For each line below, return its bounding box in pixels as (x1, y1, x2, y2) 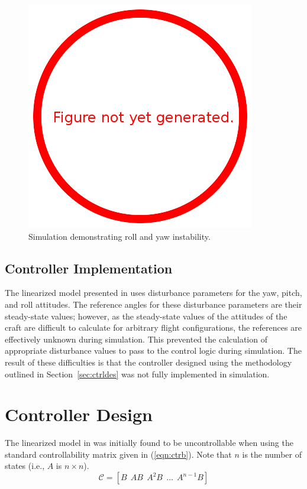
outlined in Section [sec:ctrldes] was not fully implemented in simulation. (5, 367, 270, 380)
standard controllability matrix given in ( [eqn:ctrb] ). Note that (5, 448, 232, 460)
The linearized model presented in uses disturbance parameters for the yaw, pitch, (5, 286, 302, 299)
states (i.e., (5, 459, 45, 472)
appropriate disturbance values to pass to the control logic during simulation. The (5, 344, 302, 357)
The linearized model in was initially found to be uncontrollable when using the (5, 436, 293, 449)
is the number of (242, 448, 302, 460)
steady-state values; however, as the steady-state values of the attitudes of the (5, 309, 287, 322)
